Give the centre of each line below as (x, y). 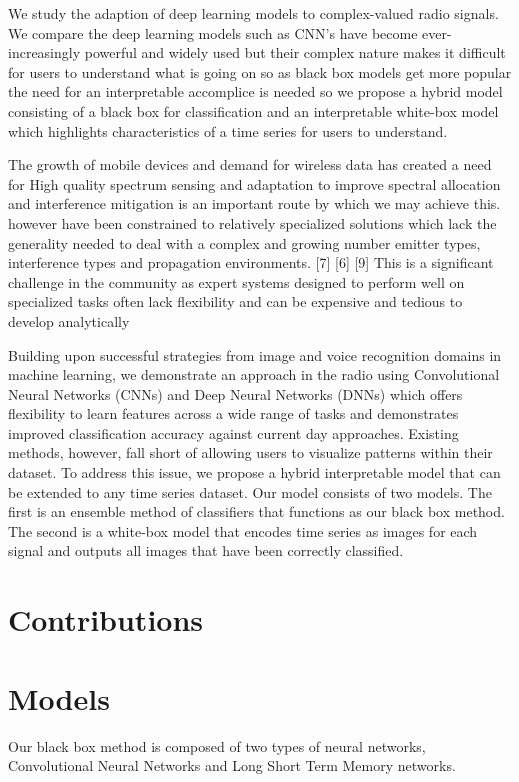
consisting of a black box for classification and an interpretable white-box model (253, 110)
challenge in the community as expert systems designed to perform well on (236, 281)
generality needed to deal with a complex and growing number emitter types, (244, 242)
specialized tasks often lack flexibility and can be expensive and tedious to (235, 301)
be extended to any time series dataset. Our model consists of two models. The (250, 491)
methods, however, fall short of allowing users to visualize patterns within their (250, 452)
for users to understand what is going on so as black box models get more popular (260, 71)
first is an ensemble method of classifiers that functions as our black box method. (256, 511)
